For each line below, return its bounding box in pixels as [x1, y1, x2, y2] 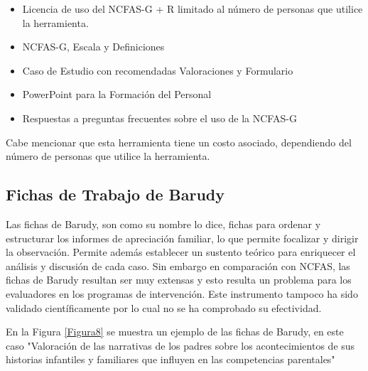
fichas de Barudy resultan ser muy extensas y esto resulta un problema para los [6, 272, 352, 287]
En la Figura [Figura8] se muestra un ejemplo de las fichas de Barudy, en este [6, 324, 344, 339]
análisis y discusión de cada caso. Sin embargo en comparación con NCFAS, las [6, 258, 350, 273]
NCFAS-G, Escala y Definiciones [22, 39, 165, 54]
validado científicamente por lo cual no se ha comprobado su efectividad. [6, 300, 322, 315]
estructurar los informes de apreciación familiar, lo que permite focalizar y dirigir [6, 230, 359, 245]
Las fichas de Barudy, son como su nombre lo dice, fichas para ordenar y [6, 216, 321, 231]
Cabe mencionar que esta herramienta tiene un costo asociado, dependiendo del [6, 134, 352, 149]
